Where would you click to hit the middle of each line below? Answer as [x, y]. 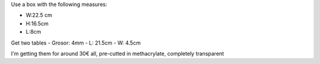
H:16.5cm [37, 23]
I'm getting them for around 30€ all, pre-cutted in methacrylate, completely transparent [118, 53]
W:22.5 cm [39, 15]
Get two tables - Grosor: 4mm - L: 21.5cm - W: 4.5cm [76, 43]
